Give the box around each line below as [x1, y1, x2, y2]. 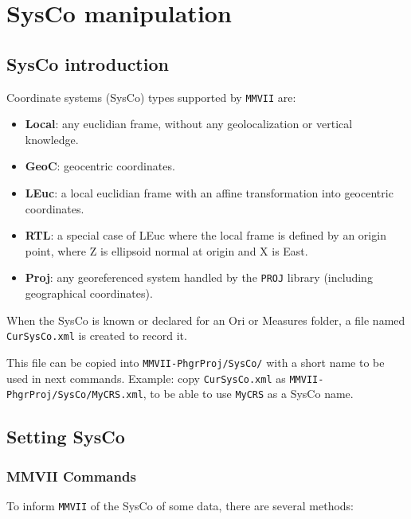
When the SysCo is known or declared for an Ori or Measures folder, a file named [6, 311, 405, 328]
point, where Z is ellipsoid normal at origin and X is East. [25, 242, 308, 259]
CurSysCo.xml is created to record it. [6, 327, 187, 344]
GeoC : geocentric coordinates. [25, 158, 175, 174]
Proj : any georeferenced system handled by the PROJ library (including [25, 269, 373, 286]
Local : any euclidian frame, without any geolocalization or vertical [25, 115, 353, 132]
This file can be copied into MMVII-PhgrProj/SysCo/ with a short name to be [6, 353, 385, 370]
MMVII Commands [6, 466, 136, 486]
